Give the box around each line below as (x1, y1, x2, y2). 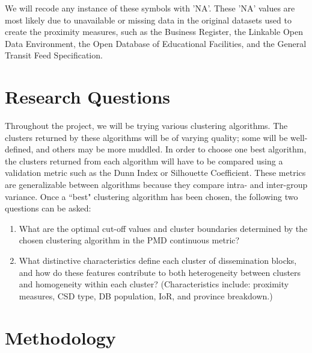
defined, (5, 143, 34, 155)
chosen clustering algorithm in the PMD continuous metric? (19, 234, 240, 246)
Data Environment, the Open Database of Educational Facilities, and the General (5, 37, 307, 49)
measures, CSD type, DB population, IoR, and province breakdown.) (19, 289, 273, 302)
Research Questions (5, 84, 171, 109)
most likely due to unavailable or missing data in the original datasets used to (5, 13, 292, 26)
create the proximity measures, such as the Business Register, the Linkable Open (5, 25, 303, 38)
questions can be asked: (5, 202, 91, 214)
